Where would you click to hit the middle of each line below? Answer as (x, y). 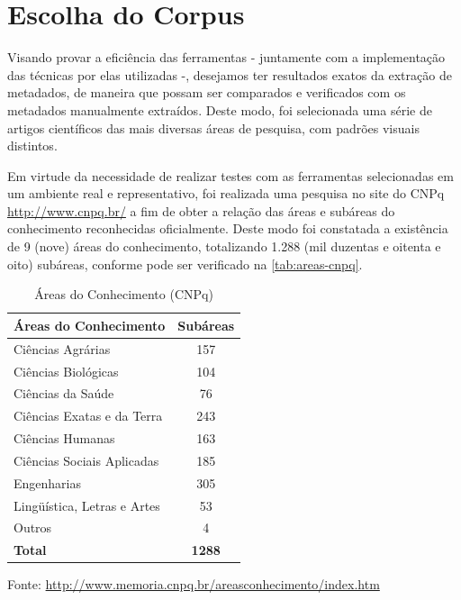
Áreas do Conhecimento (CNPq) (124, 294)
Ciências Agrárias (62, 348)
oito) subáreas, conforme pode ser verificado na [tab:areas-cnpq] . (185, 264)
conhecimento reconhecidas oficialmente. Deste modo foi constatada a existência (228, 228)
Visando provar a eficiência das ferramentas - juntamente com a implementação (226, 57)
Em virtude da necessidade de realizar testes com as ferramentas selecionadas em (230, 175)
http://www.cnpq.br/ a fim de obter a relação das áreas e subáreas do (201, 210)
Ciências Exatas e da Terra (88, 416)
